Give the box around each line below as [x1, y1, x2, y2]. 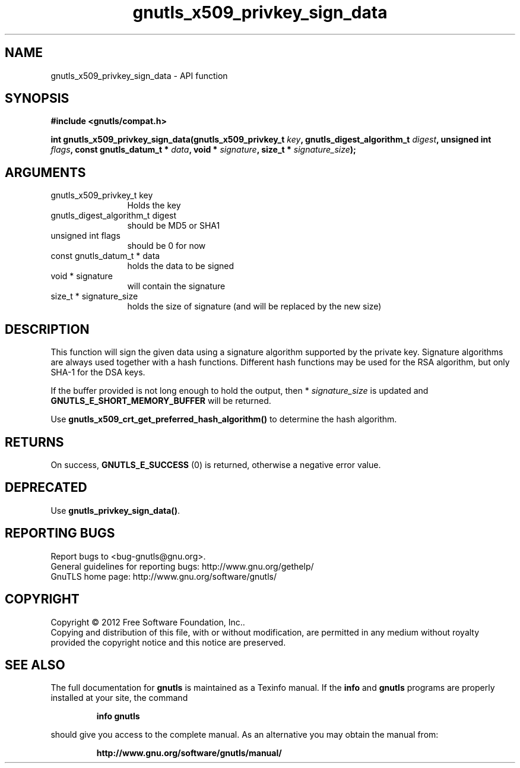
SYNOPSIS [5, 91, 69, 106]
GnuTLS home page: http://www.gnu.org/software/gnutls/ [50, 571, 277, 581]
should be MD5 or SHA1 [127, 220, 220, 231]
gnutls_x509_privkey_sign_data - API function [50, 70, 228, 81]
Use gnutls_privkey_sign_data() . [50, 505, 180, 516]
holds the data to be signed [127, 261, 234, 271]
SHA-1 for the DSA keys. [50, 367, 145, 378]
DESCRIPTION [5, 321, 90, 337]
